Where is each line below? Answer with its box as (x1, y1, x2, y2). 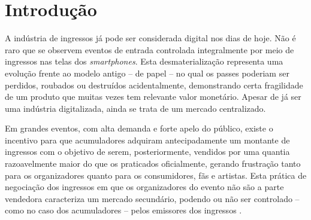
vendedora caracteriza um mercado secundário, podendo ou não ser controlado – (5, 192, 300, 204)
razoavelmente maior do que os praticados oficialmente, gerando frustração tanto (5, 157, 301, 170)
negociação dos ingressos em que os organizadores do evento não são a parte (5, 181, 284, 193)
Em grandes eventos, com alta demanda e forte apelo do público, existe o (5, 122, 273, 135)
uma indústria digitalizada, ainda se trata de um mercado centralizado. (5, 102, 266, 114)
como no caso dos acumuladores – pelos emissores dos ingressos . (5, 204, 242, 216)
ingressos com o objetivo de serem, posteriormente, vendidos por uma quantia (5, 145, 290, 158)
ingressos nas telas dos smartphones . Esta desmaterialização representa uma (5, 55, 283, 68)
